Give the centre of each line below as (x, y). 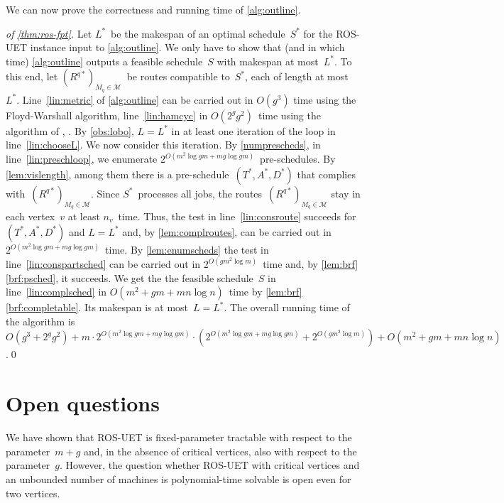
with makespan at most (268, 61)
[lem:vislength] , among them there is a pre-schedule (117, 174)
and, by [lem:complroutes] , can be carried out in (227, 231)
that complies (326, 174)
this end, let (32, 76)
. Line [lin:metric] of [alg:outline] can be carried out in (135, 99)
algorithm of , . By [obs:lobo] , (70, 130)
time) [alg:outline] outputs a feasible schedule (104, 61)
